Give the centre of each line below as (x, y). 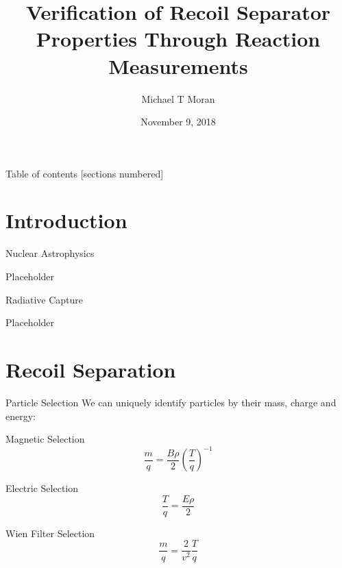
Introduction (66, 220)
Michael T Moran (178, 98)
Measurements (178, 65)
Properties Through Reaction (178, 39)
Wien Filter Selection (50, 533)
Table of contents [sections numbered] (85, 173)
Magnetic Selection (45, 439)
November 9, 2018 (178, 122)
